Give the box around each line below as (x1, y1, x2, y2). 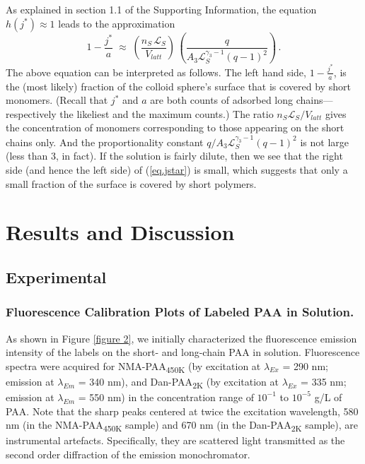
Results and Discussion (6, 218, 235, 246)
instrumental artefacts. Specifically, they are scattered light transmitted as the (6, 433, 345, 448)
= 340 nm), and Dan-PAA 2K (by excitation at (78, 374, 279, 391)
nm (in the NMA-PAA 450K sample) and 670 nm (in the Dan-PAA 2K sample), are (6, 417, 359, 434)
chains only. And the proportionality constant (6, 134, 204, 149)
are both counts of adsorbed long (150, 93, 293, 107)
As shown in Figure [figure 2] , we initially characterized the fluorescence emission (6, 331, 357, 345)
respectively (6, 106, 57, 121)
